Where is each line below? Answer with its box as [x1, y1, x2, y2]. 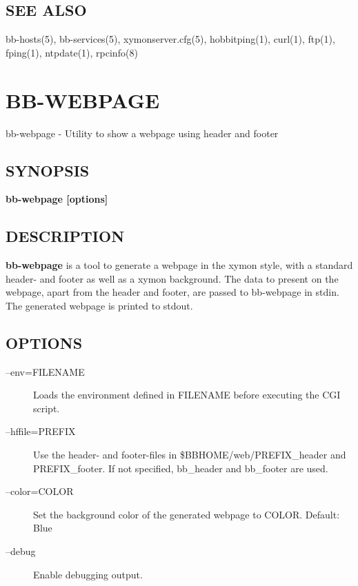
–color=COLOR [6, 484, 74, 498]
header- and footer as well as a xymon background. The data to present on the [6, 271, 339, 285]
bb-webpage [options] [6, 192, 108, 206]
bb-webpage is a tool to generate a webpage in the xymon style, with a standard [6, 258, 353, 272]
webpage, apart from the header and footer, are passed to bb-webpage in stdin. [6, 285, 339, 299]
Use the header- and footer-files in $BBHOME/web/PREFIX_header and [33, 447, 346, 462]
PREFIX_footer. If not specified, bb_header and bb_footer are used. [33, 461, 328, 475]
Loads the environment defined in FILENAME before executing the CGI [33, 387, 341, 402]
